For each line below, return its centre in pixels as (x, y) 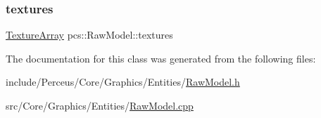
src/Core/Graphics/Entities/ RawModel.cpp (100, 105)
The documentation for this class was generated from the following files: (161, 58)
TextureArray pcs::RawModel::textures (89, 35)
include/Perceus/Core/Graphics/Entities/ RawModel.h (123, 82)
